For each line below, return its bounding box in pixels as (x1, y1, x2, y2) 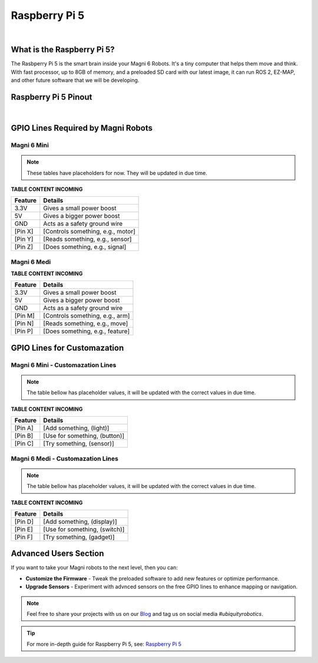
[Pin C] (14, 440, 34, 448)
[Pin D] (14, 517, 34, 526)
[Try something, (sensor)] (43, 440, 114, 448)
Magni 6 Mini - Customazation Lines (11, 361, 117, 369)
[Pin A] (14, 424, 34, 433)
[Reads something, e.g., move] (43, 319, 128, 328)
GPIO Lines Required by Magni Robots (11, 123, 153, 133)
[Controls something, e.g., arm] (43, 312, 130, 320)
